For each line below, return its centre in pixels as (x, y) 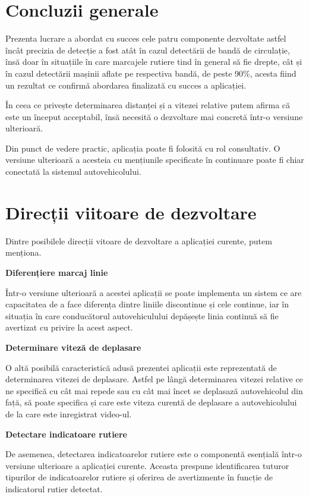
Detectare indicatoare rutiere (66, 434)
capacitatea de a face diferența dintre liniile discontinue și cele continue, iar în (147, 304)
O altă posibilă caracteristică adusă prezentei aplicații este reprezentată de (141, 367)
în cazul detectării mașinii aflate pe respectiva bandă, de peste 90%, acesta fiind (151, 73)
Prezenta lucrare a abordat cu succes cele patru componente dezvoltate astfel (146, 38)
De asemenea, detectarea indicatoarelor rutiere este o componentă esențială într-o (154, 454)
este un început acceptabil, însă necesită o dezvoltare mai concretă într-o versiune (154, 116)
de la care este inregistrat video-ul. (69, 413)
